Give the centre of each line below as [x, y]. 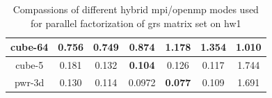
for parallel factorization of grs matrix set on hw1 [136, 23]
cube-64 [30, 47]
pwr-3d [29, 82]
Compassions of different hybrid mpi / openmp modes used [136, 9]
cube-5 [30, 65]
